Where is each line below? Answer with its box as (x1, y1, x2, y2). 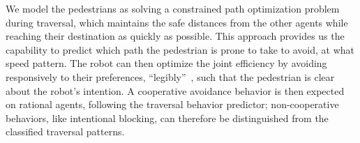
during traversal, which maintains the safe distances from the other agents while (6, 15, 348, 29)
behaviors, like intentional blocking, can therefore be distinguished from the (6, 110, 329, 125)
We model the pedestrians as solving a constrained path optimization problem (6, 1, 340, 15)
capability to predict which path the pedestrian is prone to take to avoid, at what (6, 42, 355, 57)
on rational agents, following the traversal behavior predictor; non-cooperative (6, 97, 339, 112)
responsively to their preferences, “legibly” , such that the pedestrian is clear (6, 69, 335, 84)
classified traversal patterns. (6, 124, 125, 139)
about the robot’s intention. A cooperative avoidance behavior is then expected (6, 83, 345, 98)
